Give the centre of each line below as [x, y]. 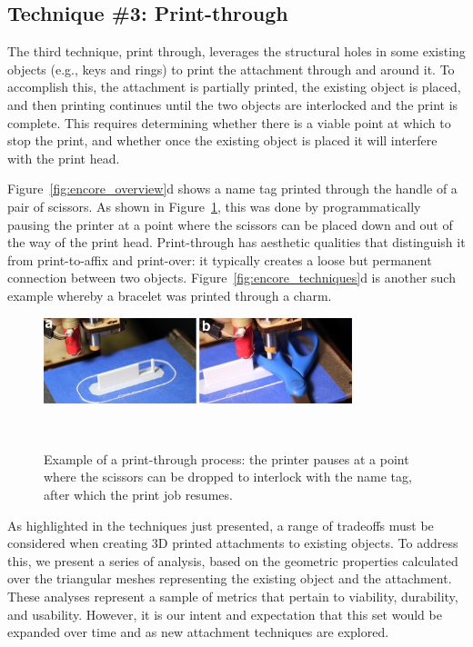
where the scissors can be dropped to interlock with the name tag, [228, 477]
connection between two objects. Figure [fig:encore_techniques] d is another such [231, 278]
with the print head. [64, 158]
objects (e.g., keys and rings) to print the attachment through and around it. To [231, 69]
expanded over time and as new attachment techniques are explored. [198, 632]
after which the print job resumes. [138, 494]
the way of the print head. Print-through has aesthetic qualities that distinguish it [236, 242]
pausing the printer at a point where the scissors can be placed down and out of [230, 224]
